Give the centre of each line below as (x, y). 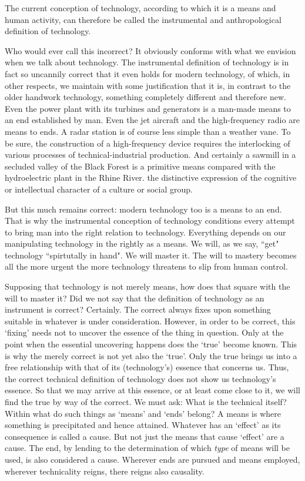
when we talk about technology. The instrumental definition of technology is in (147, 62)
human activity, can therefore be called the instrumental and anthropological (143, 19)
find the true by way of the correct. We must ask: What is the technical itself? (146, 402)
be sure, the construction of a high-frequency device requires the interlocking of (148, 143)
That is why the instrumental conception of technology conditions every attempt (150, 220)
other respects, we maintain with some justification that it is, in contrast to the (148, 85)
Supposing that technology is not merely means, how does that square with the (148, 286)
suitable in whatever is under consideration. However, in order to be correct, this (150, 321)
